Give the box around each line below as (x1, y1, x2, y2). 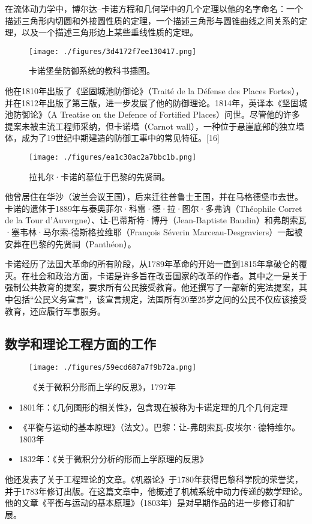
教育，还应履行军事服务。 (5, 304, 106, 317)
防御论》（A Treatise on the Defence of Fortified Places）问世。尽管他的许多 (13, 108, 300, 121)
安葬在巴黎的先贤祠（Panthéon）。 (5, 237, 136, 250)
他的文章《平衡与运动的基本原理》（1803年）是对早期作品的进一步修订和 (5, 496, 286, 509)
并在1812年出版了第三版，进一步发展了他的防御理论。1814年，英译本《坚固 (5, 96, 299, 109)
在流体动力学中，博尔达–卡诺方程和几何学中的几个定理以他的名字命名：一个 (5, 2, 303, 14)
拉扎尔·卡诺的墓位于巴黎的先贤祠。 (29, 170, 170, 182)
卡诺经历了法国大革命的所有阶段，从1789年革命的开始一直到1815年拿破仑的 (5, 257, 299, 270)
